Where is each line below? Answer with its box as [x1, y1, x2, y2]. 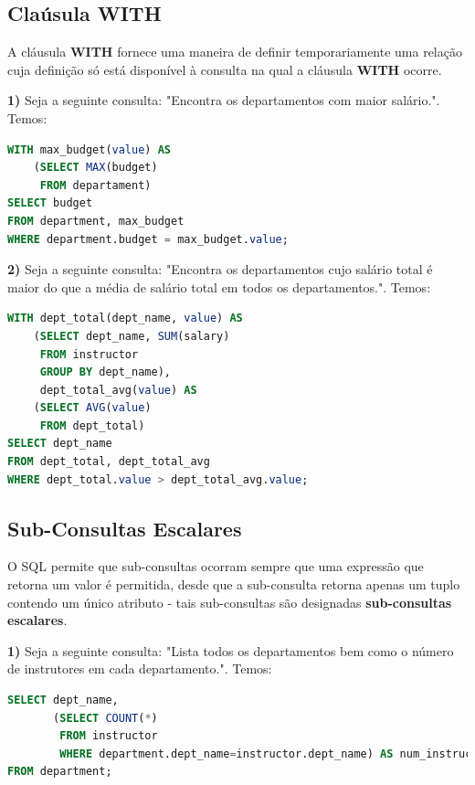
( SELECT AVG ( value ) [33, 401, 152, 415]
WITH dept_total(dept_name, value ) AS [7, 312, 243, 325]
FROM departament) [39, 178, 152, 192]
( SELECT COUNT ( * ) [53, 711, 158, 725]
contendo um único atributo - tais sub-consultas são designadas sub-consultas [7, 592, 452, 611]
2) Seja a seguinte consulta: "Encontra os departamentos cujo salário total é [7, 260, 433, 279]
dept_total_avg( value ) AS [39, 383, 197, 397]
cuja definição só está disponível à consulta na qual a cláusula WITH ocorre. [7, 59, 442, 79]
